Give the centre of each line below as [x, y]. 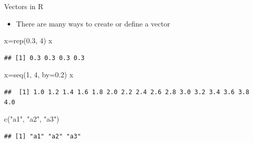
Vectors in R [24, 6]
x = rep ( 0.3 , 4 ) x [28, 40]
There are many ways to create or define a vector [93, 23]
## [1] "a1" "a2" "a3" [43, 136]
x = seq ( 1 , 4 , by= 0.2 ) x [39, 75]
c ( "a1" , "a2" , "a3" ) [32, 119]
